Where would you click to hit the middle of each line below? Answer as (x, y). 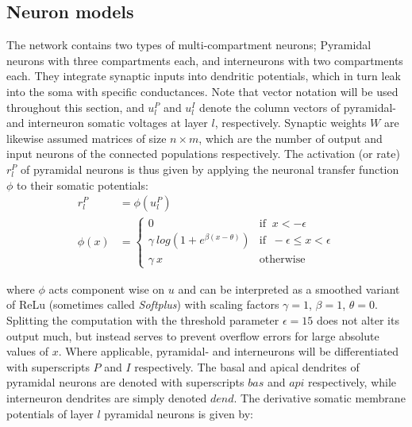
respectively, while (352, 382)
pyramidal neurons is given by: (179, 413)
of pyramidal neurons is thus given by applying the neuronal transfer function (210, 169)
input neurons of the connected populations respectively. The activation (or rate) (203, 154)
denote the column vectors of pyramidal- (298, 107)
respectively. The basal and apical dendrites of (247, 366)
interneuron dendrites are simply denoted (107, 397)
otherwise (282, 259)
